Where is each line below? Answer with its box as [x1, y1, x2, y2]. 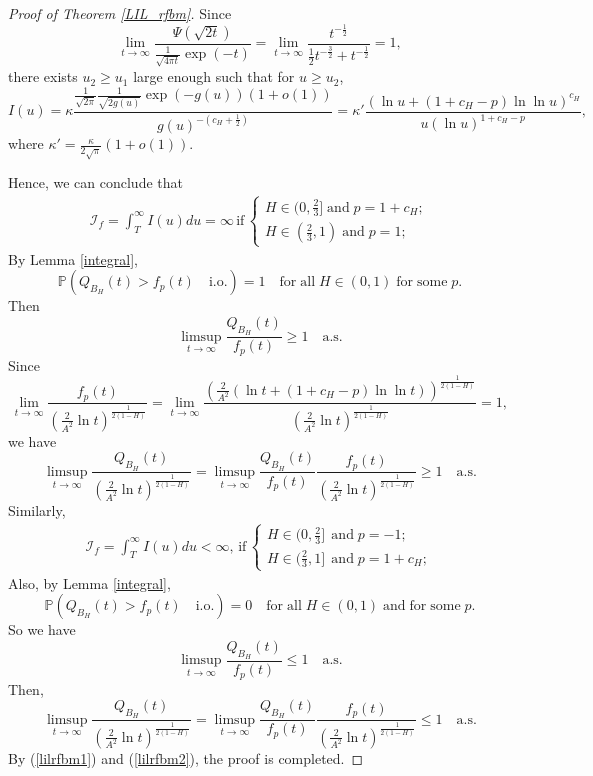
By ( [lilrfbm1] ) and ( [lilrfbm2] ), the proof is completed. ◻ [8, 747, 364, 768]
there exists [8, 66, 78, 87]
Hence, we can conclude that [8, 172, 183, 193]
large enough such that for [133, 66, 295, 87]
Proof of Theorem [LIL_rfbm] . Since [8, 3, 232, 23]
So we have [8, 619, 76, 640]
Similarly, [8, 499, 66, 520]
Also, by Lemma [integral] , [8, 572, 171, 593]
